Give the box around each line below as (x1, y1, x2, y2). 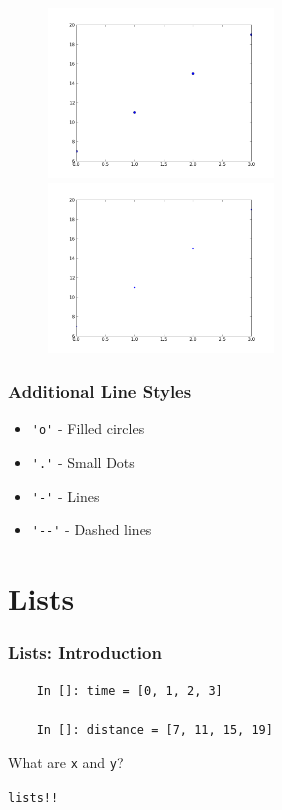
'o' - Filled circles (31, 418, 145, 439)
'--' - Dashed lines (31, 519, 152, 540)
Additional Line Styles (8, 379, 192, 404)
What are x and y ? (8, 752, 124, 773)
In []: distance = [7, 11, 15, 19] (36, 722, 273, 737)
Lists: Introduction (8, 640, 162, 665)
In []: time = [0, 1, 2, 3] (36, 683, 223, 698)
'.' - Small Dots (31, 452, 135, 473)
